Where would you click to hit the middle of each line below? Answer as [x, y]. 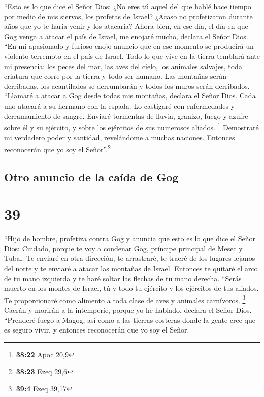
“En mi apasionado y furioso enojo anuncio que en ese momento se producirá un [129, 46]
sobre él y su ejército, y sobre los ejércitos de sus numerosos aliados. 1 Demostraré [131, 127]
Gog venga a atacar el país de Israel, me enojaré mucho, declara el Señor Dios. [126, 36]
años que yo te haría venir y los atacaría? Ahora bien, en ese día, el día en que [126, 26]
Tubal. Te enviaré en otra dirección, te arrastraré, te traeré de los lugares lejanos [130, 258]
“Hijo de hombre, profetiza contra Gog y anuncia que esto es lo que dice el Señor [130, 238]
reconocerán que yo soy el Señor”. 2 [57, 148]
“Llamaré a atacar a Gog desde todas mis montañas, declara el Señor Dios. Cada [130, 96]
